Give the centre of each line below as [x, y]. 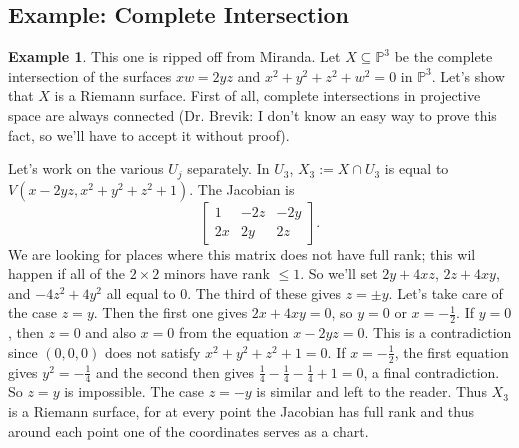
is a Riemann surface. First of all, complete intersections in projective [267, 95]
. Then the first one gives [170, 312]
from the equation [233, 332]
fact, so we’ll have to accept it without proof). [149, 134]
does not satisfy [152, 351]
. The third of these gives [264, 292]
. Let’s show [468, 75]
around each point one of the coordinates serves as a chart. [188, 430]
